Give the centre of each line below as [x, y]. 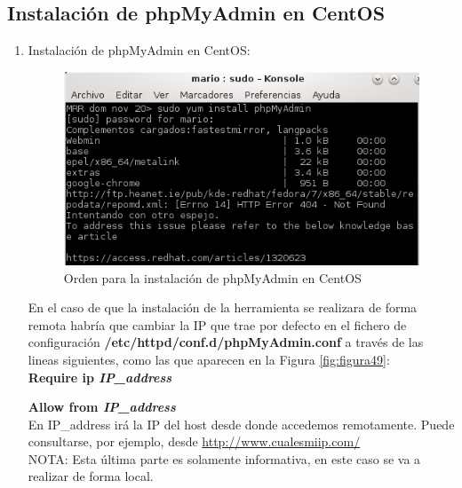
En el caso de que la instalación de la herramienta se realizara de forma [223, 307]
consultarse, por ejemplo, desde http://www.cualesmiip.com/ [194, 441]
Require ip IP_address [100, 377]
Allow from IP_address [102, 407]
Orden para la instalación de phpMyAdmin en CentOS [212, 277]
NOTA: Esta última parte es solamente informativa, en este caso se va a [224, 458]
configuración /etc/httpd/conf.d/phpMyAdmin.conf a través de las [226, 342]
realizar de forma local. [91, 476]
